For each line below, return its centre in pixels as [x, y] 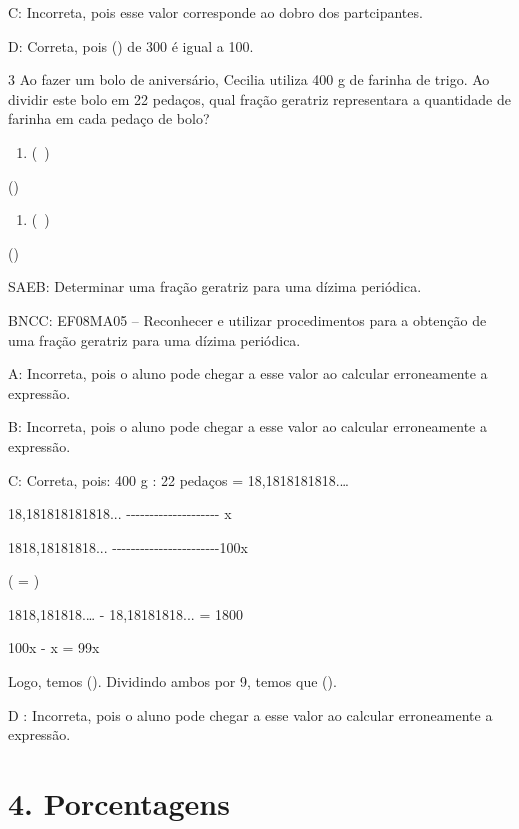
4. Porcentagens [119, 803]
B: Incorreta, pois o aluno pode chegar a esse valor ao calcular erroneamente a [247, 426]
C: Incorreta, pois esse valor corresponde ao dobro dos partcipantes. [215, 12]
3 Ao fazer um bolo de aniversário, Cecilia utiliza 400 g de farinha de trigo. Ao [249, 79]
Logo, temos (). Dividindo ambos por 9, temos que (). [172, 681]
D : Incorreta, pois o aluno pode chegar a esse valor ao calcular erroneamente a [250, 714]
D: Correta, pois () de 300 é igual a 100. [131, 45]
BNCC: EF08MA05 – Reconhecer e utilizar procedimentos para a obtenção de [247, 319]
